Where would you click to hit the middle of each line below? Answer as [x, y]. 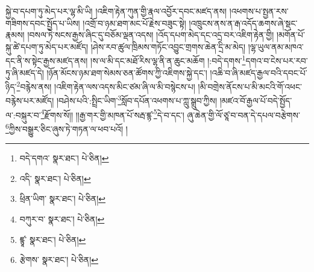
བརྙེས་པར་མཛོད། [30, 101]
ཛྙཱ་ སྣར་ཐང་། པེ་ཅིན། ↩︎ [53, 239]
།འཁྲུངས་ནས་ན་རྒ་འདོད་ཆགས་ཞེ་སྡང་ [243, 23]
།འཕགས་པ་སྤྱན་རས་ [259, 11]
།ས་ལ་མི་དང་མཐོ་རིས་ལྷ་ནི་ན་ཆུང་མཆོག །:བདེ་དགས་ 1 [168, 60]
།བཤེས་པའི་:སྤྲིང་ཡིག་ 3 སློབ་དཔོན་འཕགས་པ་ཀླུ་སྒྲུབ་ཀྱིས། [137, 100]
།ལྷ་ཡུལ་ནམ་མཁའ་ [276, 46]
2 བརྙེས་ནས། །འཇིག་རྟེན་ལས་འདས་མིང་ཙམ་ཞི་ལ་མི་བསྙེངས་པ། [106, 86]
